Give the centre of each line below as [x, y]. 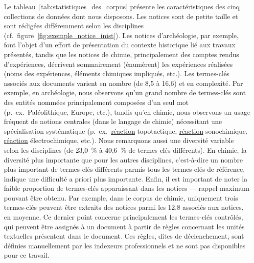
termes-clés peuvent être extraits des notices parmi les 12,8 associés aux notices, [124, 207]
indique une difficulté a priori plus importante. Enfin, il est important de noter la [126, 178]
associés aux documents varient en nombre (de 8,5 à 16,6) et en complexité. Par [124, 83]
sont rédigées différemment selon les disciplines [74, 26]
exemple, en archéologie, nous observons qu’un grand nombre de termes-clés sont [125, 92]
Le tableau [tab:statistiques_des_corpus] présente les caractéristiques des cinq [122, 6]
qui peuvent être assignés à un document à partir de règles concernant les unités [124, 226]
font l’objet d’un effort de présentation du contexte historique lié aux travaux [120, 45]
